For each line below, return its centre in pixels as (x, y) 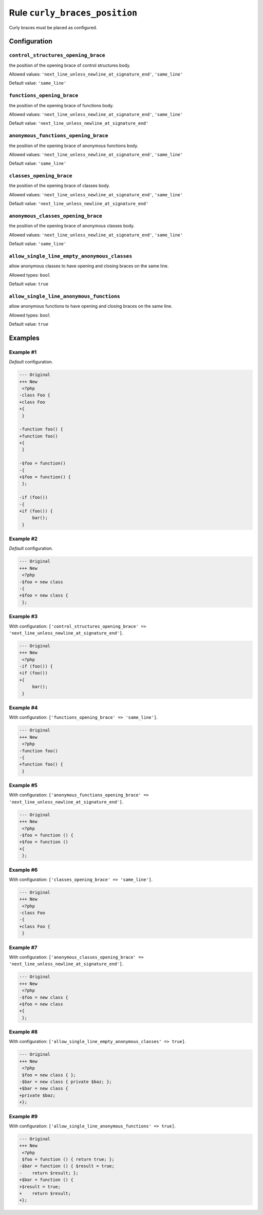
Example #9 (23, 1116)
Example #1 (23, 352)
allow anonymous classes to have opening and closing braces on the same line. (89, 266)
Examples (24, 338)
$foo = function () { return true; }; (68, 1159)
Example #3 (23, 617)
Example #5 (23, 785)
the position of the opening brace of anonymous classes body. (72, 226)
